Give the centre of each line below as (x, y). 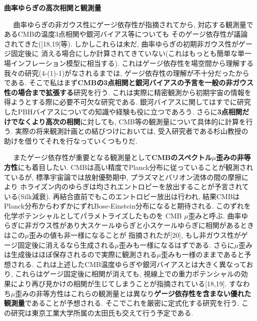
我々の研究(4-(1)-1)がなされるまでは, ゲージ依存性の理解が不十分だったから (127, 73)
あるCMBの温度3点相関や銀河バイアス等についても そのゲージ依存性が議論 (126, 34)
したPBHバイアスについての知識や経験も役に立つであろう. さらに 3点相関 (123, 111)
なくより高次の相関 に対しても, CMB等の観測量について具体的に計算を (132, 121)
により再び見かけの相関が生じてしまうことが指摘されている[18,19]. (119, 284)
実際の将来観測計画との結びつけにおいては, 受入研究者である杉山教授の (132, 131)
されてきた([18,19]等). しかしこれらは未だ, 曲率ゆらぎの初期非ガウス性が (121, 43)
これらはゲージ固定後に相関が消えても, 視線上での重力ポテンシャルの (128, 274)
